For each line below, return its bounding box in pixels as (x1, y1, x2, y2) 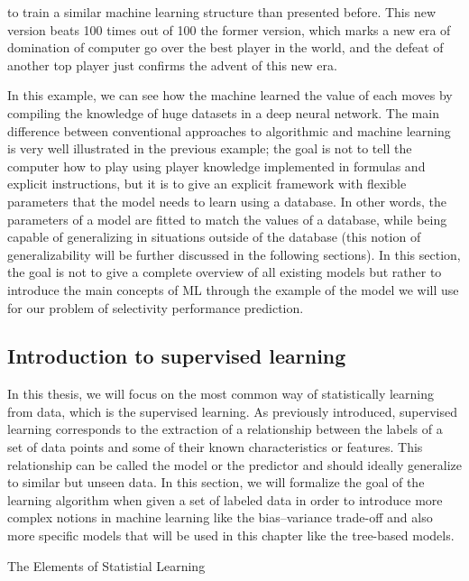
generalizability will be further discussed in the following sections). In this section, (7, 244, 461, 263)
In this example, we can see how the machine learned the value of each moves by (7, 86, 453, 105)
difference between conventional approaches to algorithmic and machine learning (7, 121, 451, 140)
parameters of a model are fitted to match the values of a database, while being (7, 209, 447, 228)
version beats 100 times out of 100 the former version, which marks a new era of (7, 20, 451, 39)
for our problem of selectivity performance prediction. (7, 298, 304, 317)
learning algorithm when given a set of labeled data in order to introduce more (7, 490, 443, 509)
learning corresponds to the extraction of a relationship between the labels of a (7, 420, 443, 438)
